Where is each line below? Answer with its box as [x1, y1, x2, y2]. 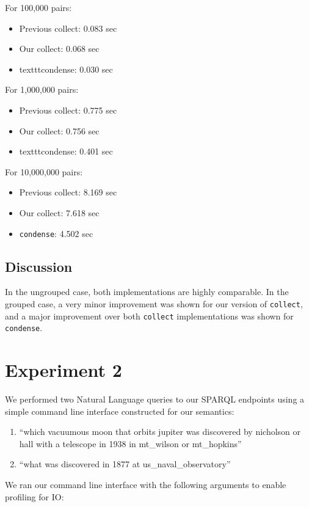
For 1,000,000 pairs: [5, 83, 79, 96]
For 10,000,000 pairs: [5, 165, 83, 178]
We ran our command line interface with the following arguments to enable [5, 478, 286, 491]
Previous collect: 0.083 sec [19, 21, 117, 34]
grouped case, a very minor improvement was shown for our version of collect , [5, 297, 303, 310]
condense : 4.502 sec [19, 227, 93, 239]
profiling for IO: [5, 490, 64, 503]
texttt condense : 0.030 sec [19, 62, 113, 75]
